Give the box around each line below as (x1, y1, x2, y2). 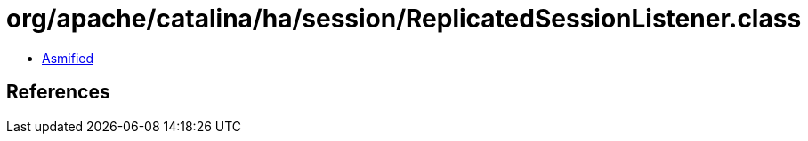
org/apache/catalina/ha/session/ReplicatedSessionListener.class (6, 4, 802, 34)
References (6, 81, 110, 104)
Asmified (42, 50, 94, 66)
